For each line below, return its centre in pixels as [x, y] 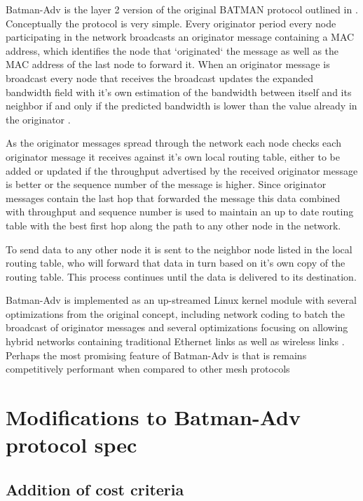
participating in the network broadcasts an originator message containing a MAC [180, 37]
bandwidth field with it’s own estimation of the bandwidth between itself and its [179, 92]
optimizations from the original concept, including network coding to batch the [176, 313]
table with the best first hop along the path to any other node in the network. [173, 225]
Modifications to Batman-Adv [153, 417]
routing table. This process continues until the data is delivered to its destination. [181, 276]
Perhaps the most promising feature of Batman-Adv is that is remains [156, 355]
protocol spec [71, 445]
